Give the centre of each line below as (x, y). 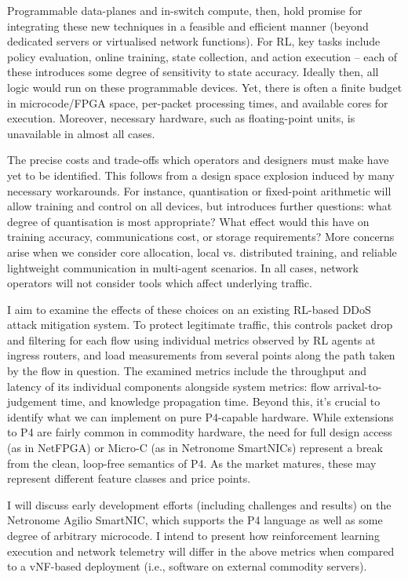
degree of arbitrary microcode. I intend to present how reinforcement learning (193, 535)
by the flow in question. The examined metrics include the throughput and (187, 371)
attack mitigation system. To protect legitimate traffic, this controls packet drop (200, 325)
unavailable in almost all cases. (81, 133)
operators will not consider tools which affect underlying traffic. (160, 283)
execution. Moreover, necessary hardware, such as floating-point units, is (181, 118)
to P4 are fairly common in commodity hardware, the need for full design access (200, 432)
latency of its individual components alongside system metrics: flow (169, 386)
